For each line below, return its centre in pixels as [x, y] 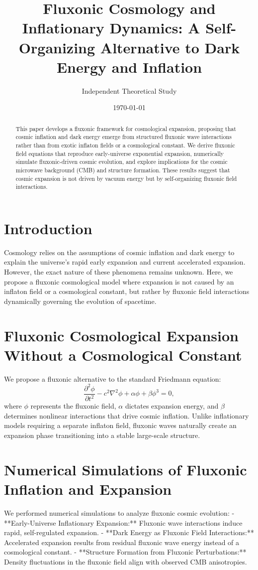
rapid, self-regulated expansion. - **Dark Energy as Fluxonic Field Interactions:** [129, 532]
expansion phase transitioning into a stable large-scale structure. [102, 435]
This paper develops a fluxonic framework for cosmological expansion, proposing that [126, 128]
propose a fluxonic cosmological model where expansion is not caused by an [119, 281]
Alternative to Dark [170, 47]
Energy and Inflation [129, 67]
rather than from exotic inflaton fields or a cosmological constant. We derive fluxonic [125, 145]
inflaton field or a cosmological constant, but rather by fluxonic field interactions [127, 291]
